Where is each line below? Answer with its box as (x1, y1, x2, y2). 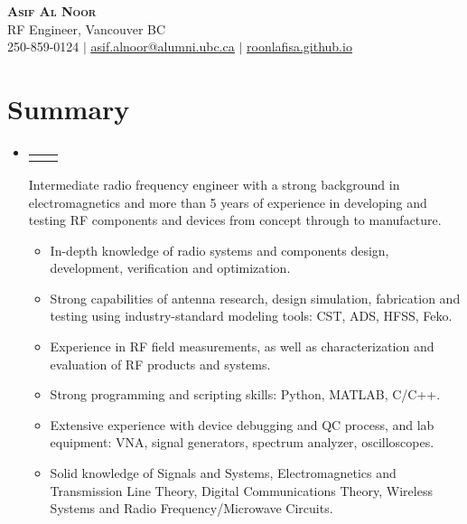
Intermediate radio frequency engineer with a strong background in (28, 174, 400, 193)
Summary (7, 89, 130, 126)
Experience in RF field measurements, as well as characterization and (50, 337, 434, 356)
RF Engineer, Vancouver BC (7, 19, 166, 38)
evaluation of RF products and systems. (50, 354, 271, 373)
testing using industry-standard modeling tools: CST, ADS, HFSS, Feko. (50, 306, 453, 325)
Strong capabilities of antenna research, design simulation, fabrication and (50, 288, 461, 307)
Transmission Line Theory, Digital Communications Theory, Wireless (50, 481, 433, 500)
